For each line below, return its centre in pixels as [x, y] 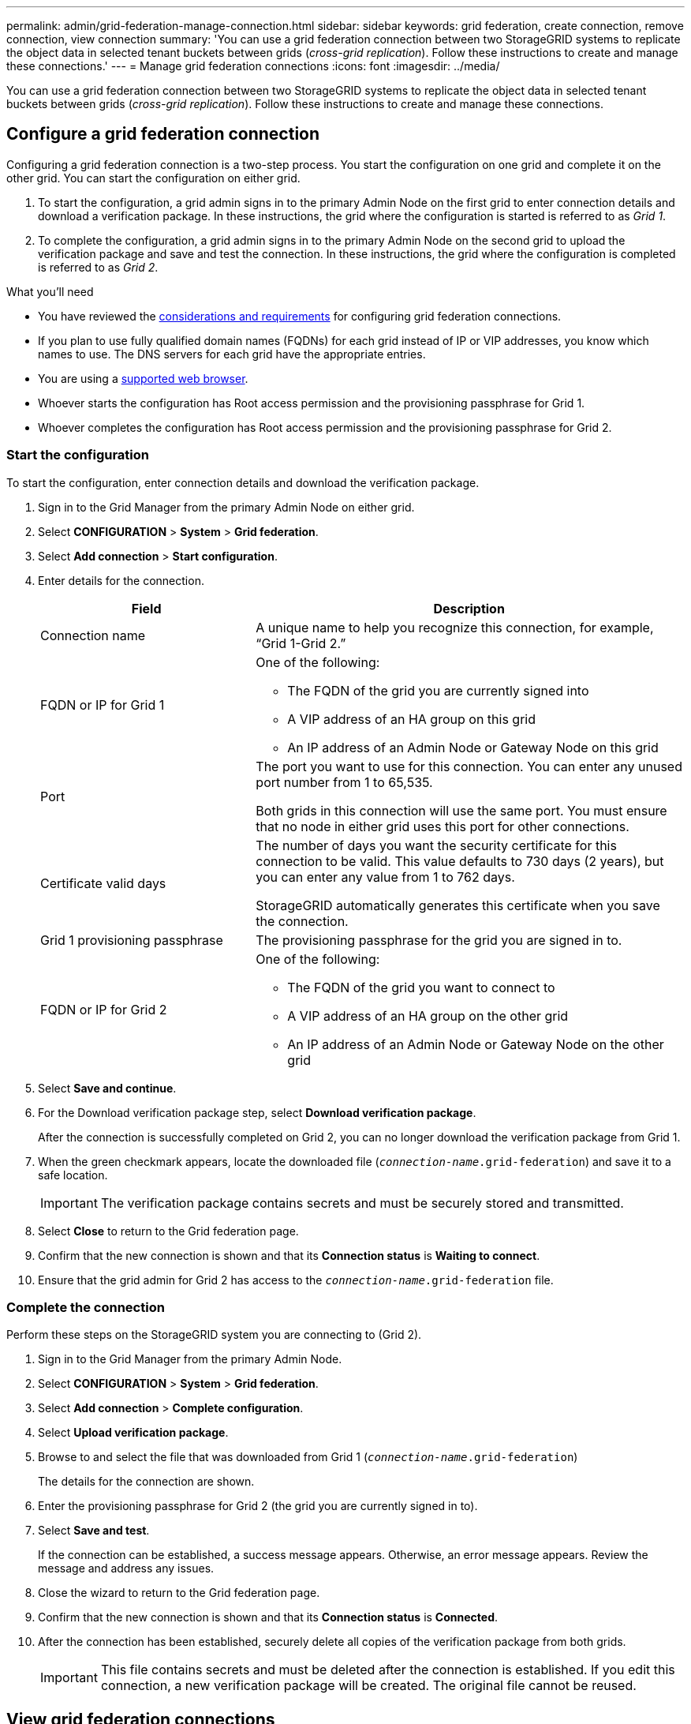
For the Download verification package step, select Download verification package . [257, 1112]
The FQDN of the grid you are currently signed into [438, 690]
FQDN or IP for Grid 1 [103, 705]
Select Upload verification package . [133, 1433]
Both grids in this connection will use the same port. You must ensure [461, 810]
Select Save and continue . [107, 1088]
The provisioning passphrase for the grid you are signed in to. [439, 940]
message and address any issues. [126, 1568]
